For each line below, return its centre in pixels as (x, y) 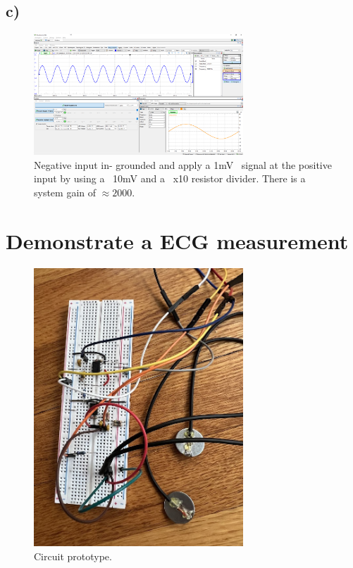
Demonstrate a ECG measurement (177, 240)
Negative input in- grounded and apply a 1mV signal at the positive (183, 164)
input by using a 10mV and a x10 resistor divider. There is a (170, 178)
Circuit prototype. (73, 556)
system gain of (65, 192)
